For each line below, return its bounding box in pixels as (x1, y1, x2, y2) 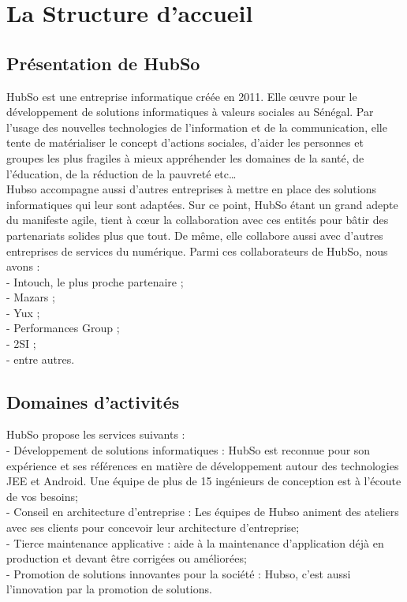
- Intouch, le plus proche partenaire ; (6, 273, 184, 290)
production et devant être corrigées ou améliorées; (6, 550, 247, 566)
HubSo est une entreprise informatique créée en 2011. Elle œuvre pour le (6, 88, 357, 104)
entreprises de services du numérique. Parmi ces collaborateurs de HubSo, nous (6, 242, 388, 259)
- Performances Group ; (6, 320, 120, 336)
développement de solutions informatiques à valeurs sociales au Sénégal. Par (6, 103, 374, 120)
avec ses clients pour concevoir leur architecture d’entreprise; (6, 519, 300, 536)
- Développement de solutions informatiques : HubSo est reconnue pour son (6, 442, 371, 458)
